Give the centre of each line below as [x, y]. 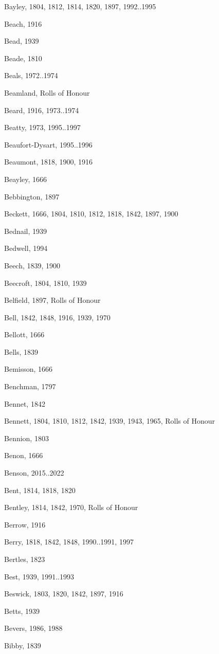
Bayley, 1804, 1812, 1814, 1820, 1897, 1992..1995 [80, 6]
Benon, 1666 [24, 455]
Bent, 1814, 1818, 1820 [40, 490]
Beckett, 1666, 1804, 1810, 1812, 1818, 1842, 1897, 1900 [91, 214]
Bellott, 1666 [24, 334]
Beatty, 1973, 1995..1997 [42, 127]
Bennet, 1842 [25, 403]
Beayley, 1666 [26, 179]
